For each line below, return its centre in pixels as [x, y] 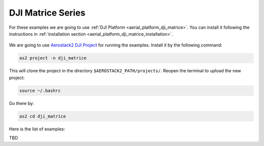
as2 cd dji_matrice [43, 116]
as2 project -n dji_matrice [53, 58]
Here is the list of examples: [37, 129]
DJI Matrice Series [47, 13]
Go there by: [22, 103]
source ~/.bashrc [40, 91]
